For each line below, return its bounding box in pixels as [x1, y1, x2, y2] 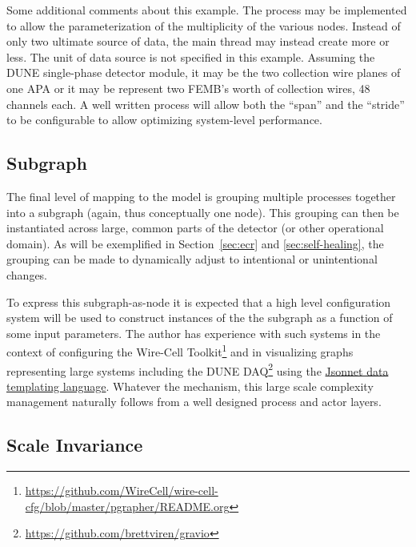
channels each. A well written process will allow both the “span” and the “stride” [6, 95, 405, 112]
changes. [6, 266, 48, 283]
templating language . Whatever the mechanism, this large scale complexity [6, 377, 374, 394]
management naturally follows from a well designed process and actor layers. [6, 393, 382, 410]
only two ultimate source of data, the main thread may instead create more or [6, 33, 390, 50]
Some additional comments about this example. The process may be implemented [6, 2, 407, 18]
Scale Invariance [6, 432, 143, 457]
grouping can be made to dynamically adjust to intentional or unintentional [6, 251, 378, 267]
